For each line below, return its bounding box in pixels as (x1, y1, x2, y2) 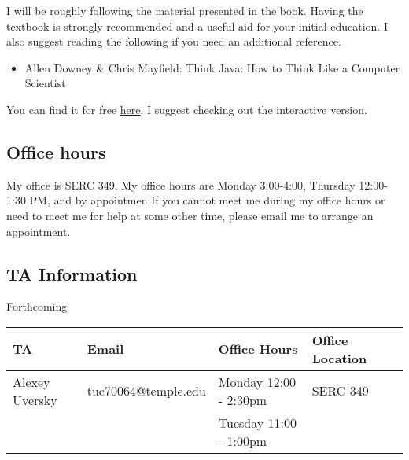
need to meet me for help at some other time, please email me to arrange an (6, 207, 374, 223)
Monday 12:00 (218, 372, 297, 391)
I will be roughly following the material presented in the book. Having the (6, 2, 363, 18)
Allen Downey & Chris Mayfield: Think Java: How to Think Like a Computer (24, 59, 400, 75)
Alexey (13, 372, 50, 391)
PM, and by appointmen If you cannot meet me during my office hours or (29, 192, 385, 208)
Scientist (24, 75, 66, 91)
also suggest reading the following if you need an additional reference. (6, 33, 341, 50)
